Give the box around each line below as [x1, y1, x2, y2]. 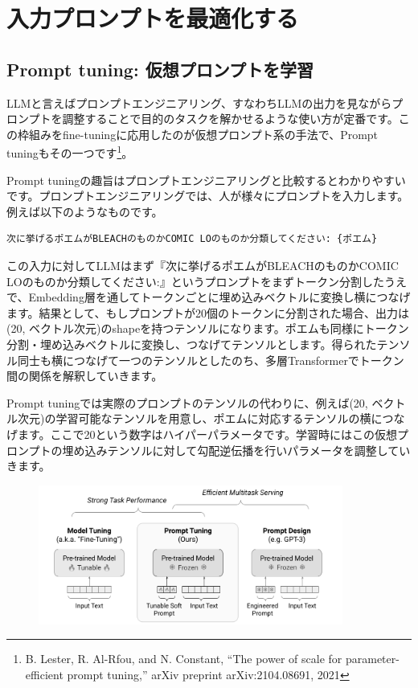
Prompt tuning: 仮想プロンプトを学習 [6, 56, 314, 81]
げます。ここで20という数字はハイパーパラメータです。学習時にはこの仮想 [6, 425, 398, 442]
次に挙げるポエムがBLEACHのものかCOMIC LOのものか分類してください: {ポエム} [6, 233, 378, 245]
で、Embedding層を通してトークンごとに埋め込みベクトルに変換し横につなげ [6, 289, 411, 305]
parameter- [345, 650, 400, 667]
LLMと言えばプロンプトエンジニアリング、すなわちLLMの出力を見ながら [6, 94, 392, 111]
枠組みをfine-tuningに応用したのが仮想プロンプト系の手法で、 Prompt [17, 125, 379, 142]
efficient [25, 665, 64, 682]
